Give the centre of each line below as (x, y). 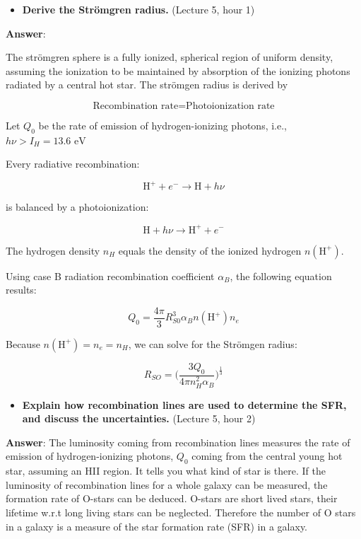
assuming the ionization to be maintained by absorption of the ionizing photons (178, 70)
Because (23, 343)
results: (21, 290)
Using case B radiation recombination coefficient (110, 276)
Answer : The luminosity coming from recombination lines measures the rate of (178, 442)
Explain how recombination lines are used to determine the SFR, (184, 404)
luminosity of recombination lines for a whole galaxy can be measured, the (167, 484)
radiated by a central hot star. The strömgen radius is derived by (147, 85)
